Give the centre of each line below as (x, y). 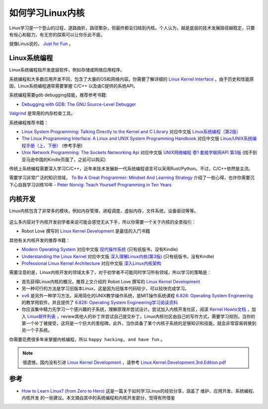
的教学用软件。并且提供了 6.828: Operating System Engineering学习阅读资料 (100, 302)
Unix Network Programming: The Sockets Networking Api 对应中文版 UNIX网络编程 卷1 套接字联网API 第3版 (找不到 (139, 153)
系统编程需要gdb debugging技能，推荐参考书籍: (58, 95)
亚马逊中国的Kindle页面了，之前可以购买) (64, 160)
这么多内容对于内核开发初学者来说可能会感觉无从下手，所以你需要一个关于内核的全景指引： (102, 222)
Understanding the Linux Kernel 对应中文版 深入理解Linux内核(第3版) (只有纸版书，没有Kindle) (118, 256)
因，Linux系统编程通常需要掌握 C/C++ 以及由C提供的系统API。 (73, 86)
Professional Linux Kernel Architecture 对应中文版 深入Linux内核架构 (91, 263)
